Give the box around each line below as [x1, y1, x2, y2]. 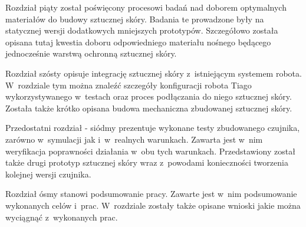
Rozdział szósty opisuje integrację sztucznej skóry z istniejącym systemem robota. [5, 67, 302, 79]
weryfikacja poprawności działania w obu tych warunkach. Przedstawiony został [5, 144, 295, 157]
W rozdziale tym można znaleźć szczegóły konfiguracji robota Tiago [5, 78, 252, 91]
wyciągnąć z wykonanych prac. [5, 210, 118, 223]
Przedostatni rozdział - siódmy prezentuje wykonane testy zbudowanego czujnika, [5, 121, 300, 134]
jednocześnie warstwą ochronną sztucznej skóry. [5, 47, 177, 60]
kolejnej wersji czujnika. [5, 167, 91, 180]
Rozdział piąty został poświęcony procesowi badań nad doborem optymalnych [5, 1, 287, 13]
